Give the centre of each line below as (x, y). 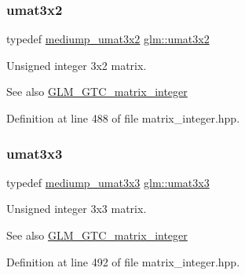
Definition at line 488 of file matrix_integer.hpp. (123, 118)
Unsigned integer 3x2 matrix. (77, 65)
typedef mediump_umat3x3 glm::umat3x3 (108, 182)
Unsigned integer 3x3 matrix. (77, 209)
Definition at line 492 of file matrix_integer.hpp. (123, 261)
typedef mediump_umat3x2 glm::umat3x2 (108, 39)
